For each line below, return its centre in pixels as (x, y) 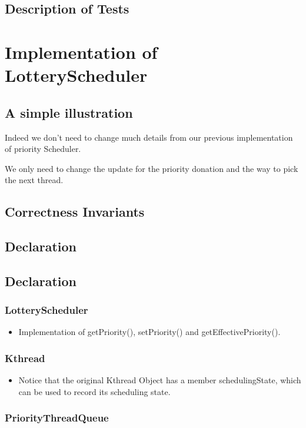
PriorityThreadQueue (57, 418)
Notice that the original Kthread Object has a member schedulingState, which (160, 380)
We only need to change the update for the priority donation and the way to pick (152, 168)
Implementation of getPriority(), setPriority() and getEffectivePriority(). (149, 332)
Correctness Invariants (75, 212)
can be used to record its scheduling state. (94, 391)
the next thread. (34, 180)
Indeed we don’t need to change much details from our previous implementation (149, 137)
